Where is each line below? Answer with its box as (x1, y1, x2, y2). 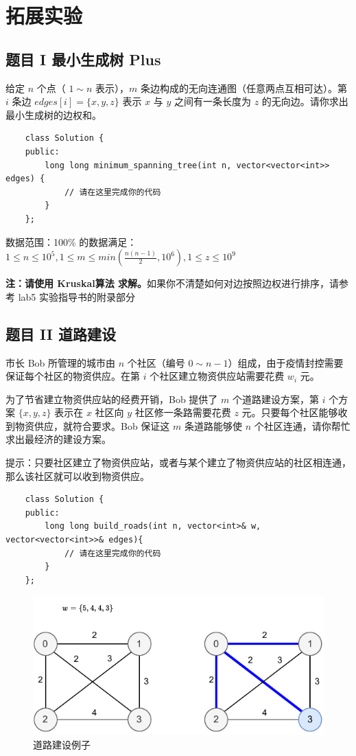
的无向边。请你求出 (261, 94, 348, 108)
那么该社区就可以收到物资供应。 (5, 468, 150, 483)
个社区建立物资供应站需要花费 (150, 369, 285, 383)
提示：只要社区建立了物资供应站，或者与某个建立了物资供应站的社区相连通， (5, 455, 351, 470)
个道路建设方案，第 (232, 391, 319, 406)
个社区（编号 (127, 355, 185, 369)
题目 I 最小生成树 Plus (5, 48, 161, 69)
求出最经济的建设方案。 (5, 432, 111, 446)
